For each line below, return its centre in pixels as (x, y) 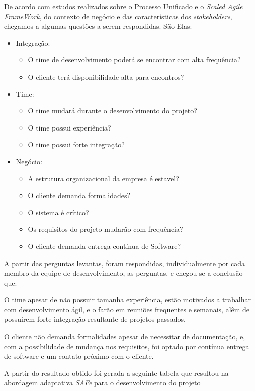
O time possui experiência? (69, 127)
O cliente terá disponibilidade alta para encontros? (106, 76)
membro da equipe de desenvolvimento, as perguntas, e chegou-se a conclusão (123, 273)
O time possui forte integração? (76, 144)
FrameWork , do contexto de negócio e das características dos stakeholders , (118, 16)
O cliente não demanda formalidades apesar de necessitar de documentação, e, (125, 336)
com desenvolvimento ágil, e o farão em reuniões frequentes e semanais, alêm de (127, 309)
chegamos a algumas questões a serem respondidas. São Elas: (98, 26)
